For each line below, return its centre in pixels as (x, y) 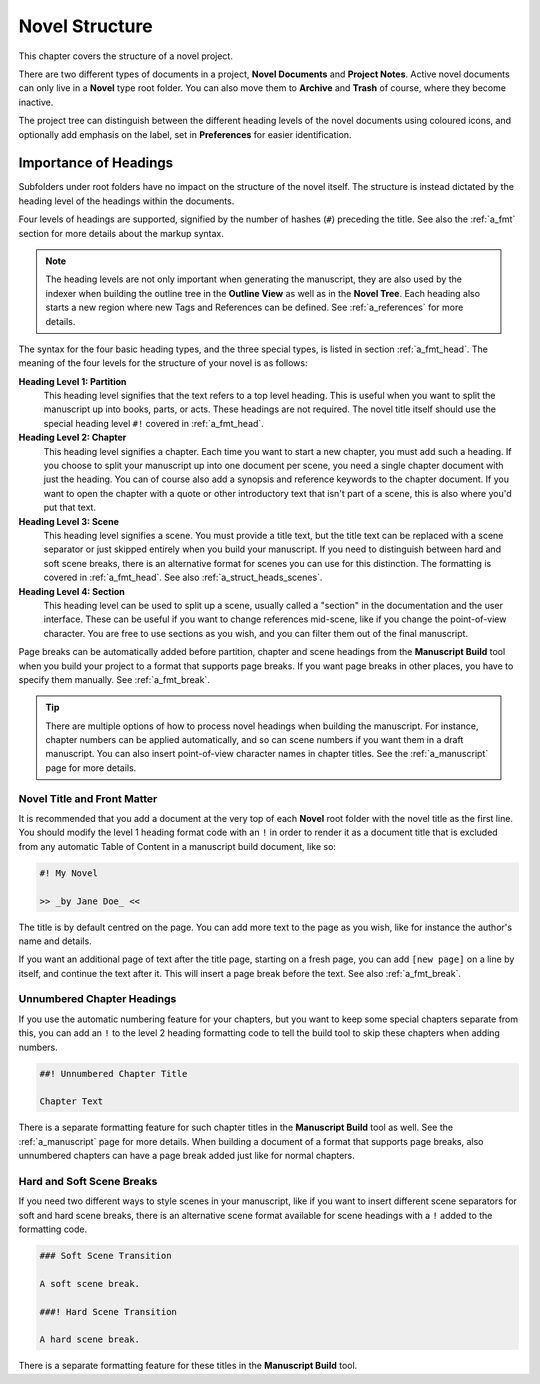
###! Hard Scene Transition (108, 1311)
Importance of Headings (96, 163)
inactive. (36, 102)
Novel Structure (86, 26)
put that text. (70, 507)
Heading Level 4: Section (71, 591)
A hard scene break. (89, 1339)
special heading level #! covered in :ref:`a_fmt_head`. (153, 423)
